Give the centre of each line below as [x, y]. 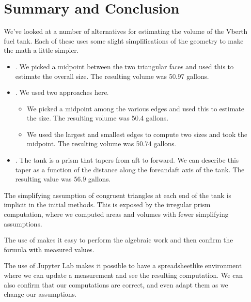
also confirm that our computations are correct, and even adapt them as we [116, 284]
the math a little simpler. [41, 50]
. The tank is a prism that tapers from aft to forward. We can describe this [127, 160]
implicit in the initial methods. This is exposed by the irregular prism [107, 204]
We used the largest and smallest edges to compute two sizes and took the [137, 134]
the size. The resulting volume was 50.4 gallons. [98, 118]
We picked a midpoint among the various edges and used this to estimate [135, 108]
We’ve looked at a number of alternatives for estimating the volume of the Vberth [126, 31]
